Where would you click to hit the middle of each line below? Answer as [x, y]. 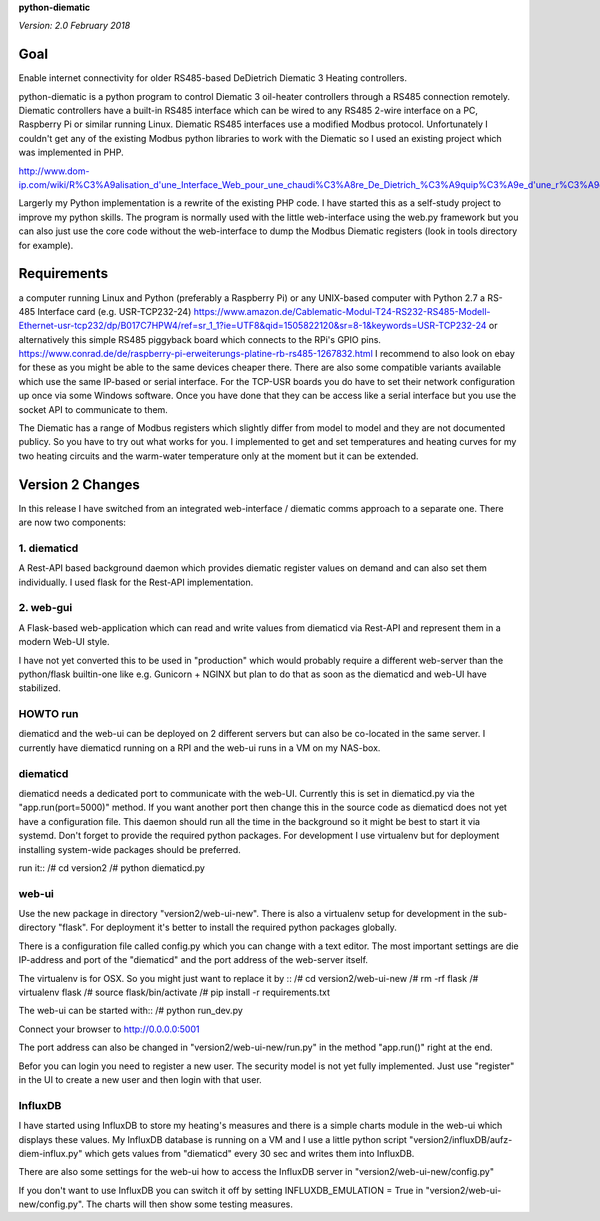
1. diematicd [48, 548]
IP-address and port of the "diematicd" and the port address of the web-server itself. [193, 960]
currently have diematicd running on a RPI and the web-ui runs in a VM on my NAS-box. [199, 747]
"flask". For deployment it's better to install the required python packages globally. [227, 927]
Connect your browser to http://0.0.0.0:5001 [109, 1029]
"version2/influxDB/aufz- [460, 1139]
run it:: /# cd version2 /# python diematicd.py [111, 867]
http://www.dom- [54, 171]
